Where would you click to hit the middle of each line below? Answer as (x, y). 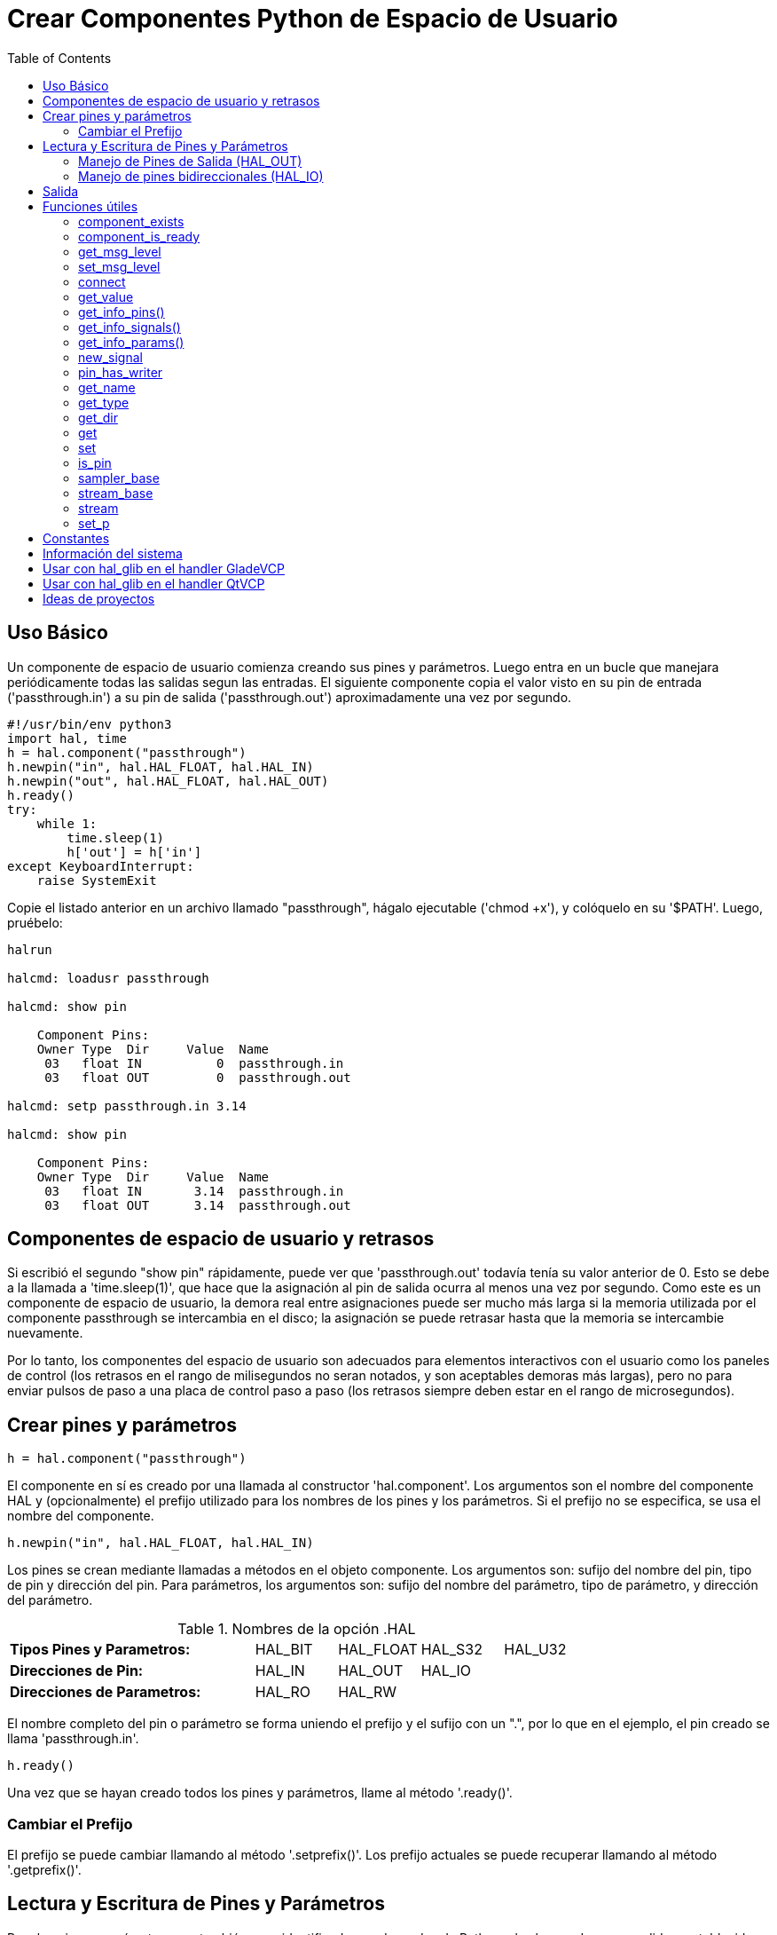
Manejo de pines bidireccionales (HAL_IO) (201, 176)
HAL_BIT (284, 1650)
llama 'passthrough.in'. (73, 1739)
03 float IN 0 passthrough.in (194, 1063)
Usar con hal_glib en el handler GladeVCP (164, 568)
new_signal (110, 357)
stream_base (116, 493)
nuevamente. (45, 1333)
